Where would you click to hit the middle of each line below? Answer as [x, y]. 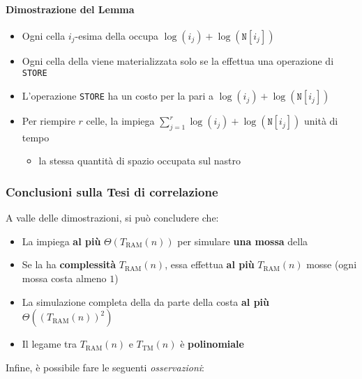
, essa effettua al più [210, 264]
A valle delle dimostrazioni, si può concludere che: [112, 218]
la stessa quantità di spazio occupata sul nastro [140, 161]
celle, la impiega [120, 121]
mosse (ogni [332, 264]
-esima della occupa [117, 35]
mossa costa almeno [64, 278]
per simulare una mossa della [243, 241]
